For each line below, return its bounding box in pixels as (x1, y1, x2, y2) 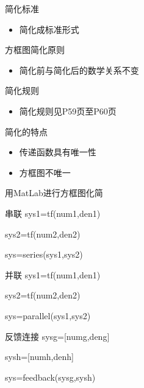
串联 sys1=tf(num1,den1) (5, 206, 101, 219)
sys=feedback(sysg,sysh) (5, 370, 96, 383)
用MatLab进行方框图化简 (5, 186, 103, 199)
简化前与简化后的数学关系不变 (19, 63, 139, 76)
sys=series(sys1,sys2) (5, 248, 83, 261)
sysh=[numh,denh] (5, 350, 74, 363)
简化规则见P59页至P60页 (19, 104, 117, 117)
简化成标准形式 (19, 23, 79, 35)
